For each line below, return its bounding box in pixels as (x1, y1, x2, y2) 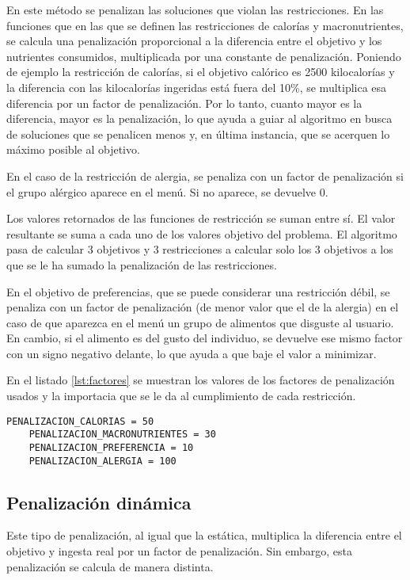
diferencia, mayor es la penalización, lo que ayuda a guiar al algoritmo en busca (6, 110, 393, 127)
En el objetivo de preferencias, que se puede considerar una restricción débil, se (6, 283, 390, 300)
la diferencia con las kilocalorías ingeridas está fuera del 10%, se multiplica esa (6, 78, 387, 95)
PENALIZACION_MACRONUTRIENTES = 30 (28, 429, 216, 441)
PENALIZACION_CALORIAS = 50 (6, 415, 154, 427)
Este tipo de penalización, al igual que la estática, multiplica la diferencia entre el (6, 527, 402, 544)
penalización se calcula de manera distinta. (6, 558, 214, 574)
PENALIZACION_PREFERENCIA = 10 (28, 441, 194, 453)
